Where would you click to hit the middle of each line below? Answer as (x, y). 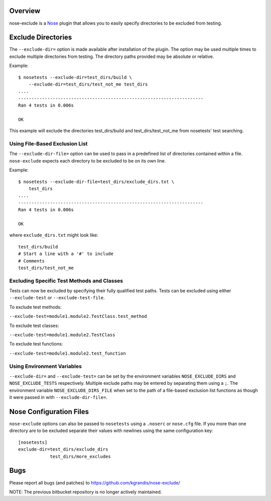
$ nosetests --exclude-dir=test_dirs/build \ (75, 77)
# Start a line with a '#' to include (66, 254)
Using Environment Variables (46, 366)
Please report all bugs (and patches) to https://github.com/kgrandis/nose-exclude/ (95, 482)
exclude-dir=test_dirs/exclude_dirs (63, 449)
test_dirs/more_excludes (81, 456)
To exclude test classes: (34, 325)
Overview (25, 11)
